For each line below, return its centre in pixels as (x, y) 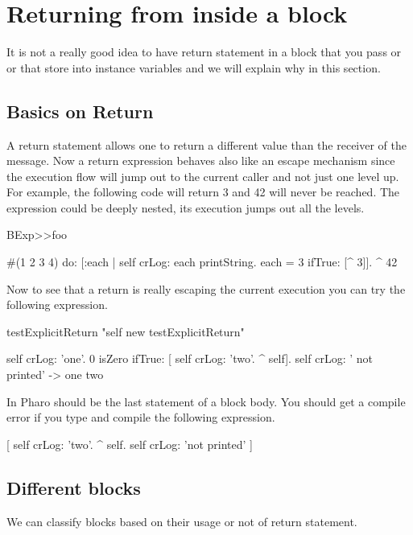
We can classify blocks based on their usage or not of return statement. (182, 521)
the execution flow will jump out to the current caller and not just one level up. (203, 176)
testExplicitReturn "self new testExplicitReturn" (126, 331)
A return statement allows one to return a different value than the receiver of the (206, 144)
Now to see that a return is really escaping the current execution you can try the (206, 288)
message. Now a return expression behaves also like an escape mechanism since (201, 160)
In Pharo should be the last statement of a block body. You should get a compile (206, 401)
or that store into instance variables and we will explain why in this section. (194, 67)
